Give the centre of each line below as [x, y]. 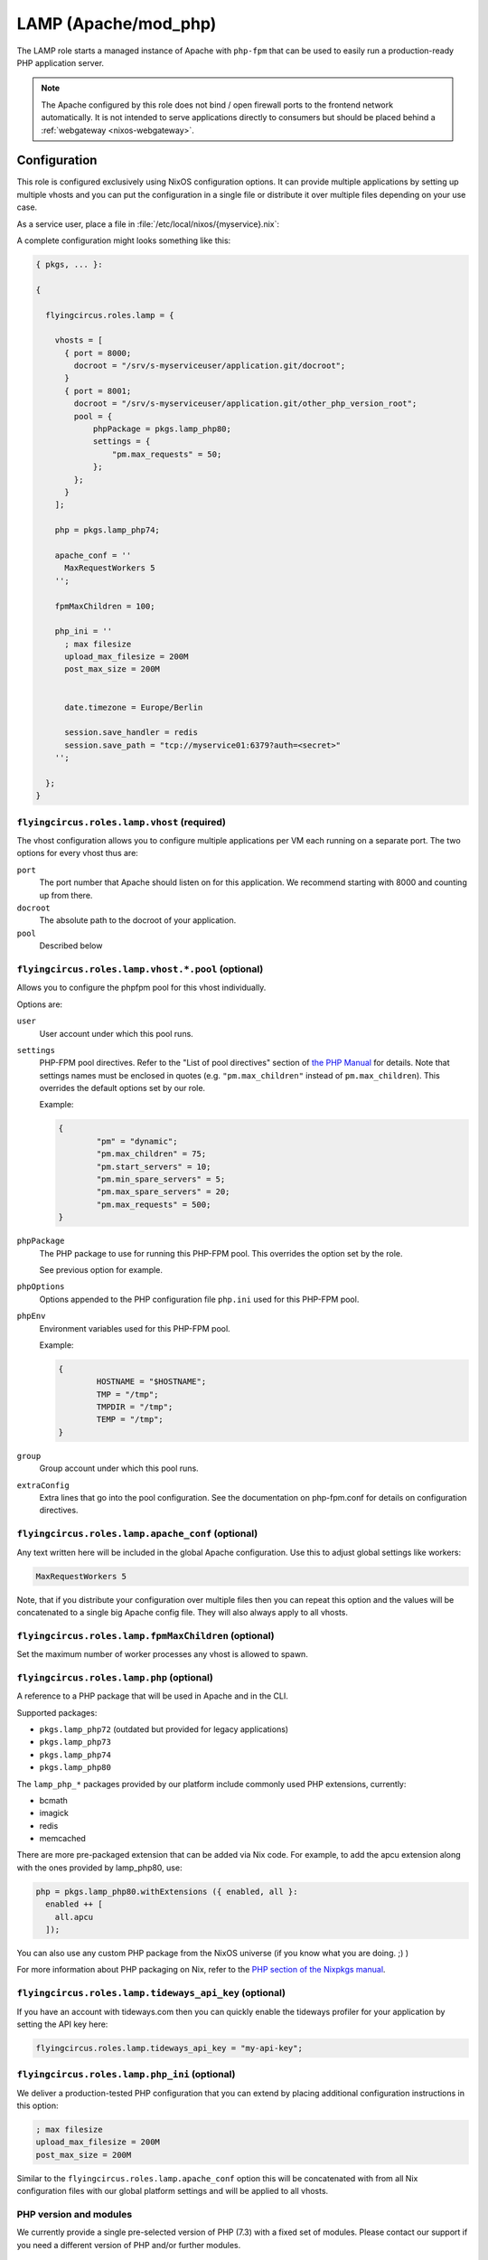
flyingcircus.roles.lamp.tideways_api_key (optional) [151, 1993]
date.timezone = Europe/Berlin [134, 707]
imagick [54, 1813]
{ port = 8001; [98, 391]
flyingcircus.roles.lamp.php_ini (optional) [126, 2075]
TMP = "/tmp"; [127, 1394]
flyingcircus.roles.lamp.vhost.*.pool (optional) [140, 969]
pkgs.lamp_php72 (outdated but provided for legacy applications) [164, 1729]
